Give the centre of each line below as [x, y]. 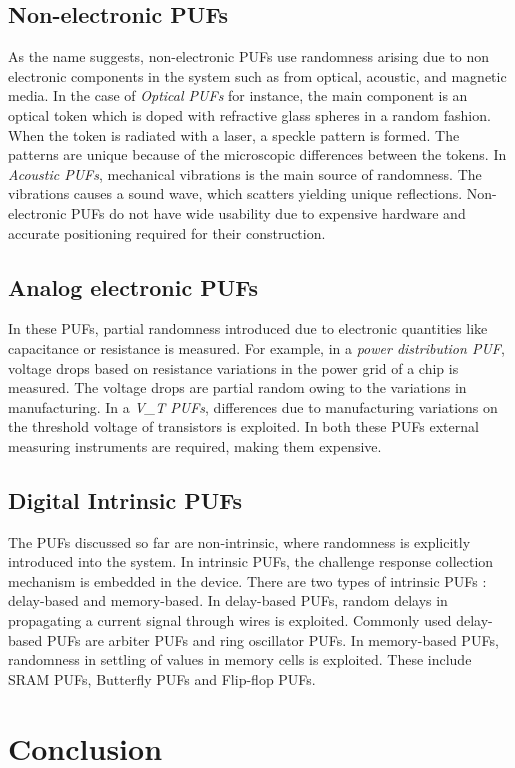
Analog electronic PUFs [133, 286]
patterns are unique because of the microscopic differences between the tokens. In [257, 154]
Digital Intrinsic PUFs [125, 499]
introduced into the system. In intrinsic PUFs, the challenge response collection [251, 561]
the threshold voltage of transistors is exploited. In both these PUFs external [243, 426]
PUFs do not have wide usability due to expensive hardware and [268, 212]
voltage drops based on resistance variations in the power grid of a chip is [233, 367]
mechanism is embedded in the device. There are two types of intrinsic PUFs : [247, 580]
